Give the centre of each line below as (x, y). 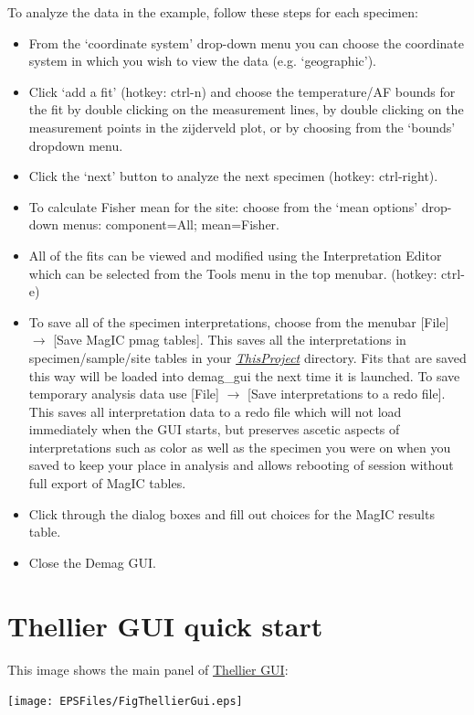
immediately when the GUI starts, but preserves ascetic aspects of (214, 429)
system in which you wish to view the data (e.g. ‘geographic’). (202, 61)
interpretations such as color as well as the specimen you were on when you (240, 447)
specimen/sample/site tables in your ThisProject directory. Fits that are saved (248, 357)
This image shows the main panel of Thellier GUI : (148, 669)
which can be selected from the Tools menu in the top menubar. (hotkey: (233, 273)
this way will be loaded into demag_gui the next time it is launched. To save (244, 375)
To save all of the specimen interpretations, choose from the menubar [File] (239, 321)
